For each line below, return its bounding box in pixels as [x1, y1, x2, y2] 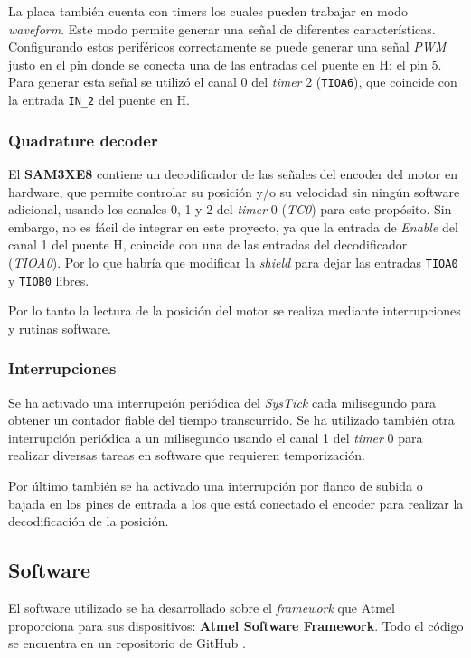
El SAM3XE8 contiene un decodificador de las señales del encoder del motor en [8, 164, 457, 183]
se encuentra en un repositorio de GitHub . [8, 634, 246, 653]
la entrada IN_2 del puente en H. [8, 90, 190, 109]
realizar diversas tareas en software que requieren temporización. [8, 446, 365, 465]
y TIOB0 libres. [8, 270, 89, 289]
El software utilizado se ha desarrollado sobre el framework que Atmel [8, 597, 395, 616]
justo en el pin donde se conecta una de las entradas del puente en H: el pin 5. [8, 54, 442, 73]
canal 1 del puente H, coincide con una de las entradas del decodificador [8, 235, 408, 254]
